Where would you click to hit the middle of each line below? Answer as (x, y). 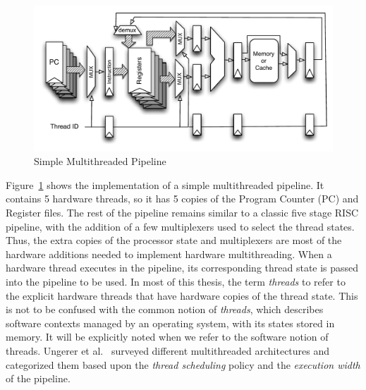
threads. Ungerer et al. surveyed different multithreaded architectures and (168, 350)
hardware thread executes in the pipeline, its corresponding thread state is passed (182, 268)
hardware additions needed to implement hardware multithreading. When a (169, 254)
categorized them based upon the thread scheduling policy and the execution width (183, 364)
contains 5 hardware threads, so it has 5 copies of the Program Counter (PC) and (182, 199)
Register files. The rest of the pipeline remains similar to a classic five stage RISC (182, 212)
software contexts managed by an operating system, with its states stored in (170, 323)
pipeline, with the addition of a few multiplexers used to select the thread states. (180, 226)
